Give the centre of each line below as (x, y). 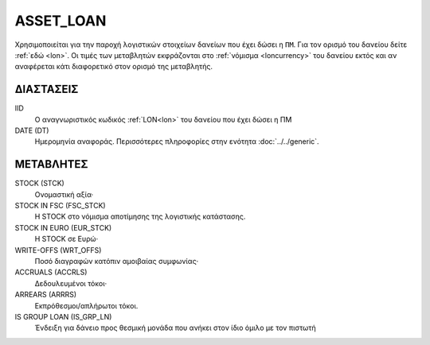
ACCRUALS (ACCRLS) (51, 272)
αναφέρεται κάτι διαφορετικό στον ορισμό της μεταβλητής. (114, 67)
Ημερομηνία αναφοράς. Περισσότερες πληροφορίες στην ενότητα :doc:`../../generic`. (177, 141)
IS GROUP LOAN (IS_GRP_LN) (63, 317)
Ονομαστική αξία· (64, 194)
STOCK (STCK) (40, 184)
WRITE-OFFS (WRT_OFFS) (58, 250)
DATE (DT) (32, 130)
